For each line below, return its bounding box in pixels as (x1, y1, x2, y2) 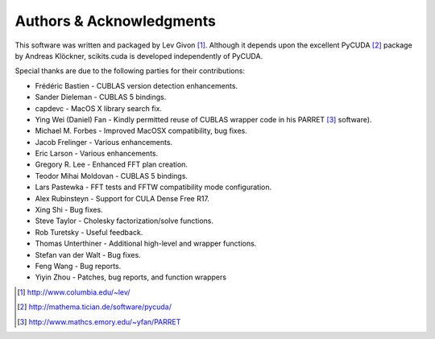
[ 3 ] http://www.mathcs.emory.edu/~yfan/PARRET (17, 316, 181, 326)
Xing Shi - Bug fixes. (35, 205, 104, 215)
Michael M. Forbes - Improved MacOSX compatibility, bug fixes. (35, 126, 247, 136)
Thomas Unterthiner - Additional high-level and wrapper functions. (35, 238, 257, 249)
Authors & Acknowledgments (14, 12, 217, 30)
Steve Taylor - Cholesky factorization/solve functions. (35, 216, 213, 225)
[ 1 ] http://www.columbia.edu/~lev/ (17, 287, 130, 297)
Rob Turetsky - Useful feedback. (35, 227, 143, 237)
